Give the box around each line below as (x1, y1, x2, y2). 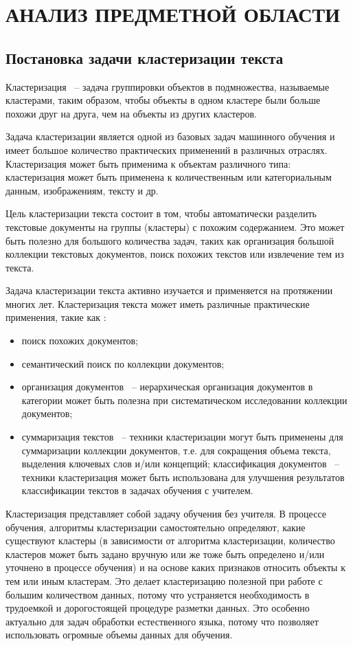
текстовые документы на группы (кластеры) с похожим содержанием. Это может (5, 219, 345, 234)
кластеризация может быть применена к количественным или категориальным (5, 170, 332, 184)
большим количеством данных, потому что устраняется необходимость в (5, 587, 310, 601)
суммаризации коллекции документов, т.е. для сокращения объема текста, (21, 443, 331, 457)
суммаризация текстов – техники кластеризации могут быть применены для (21, 430, 343, 444)
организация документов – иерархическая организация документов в (21, 379, 313, 394)
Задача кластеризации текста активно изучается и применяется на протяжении (5, 283, 333, 298)
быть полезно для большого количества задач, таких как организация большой (5, 233, 334, 247)
